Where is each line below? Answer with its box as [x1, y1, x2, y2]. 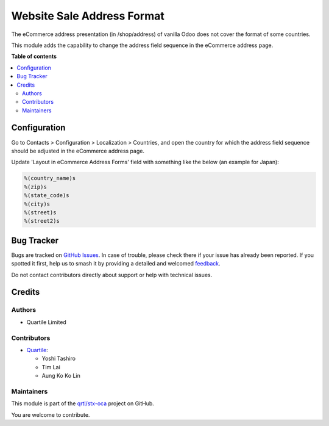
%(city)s [24, 200, 51, 208]
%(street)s [24, 209, 57, 216]
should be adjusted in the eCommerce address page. [11, 147, 144, 154]
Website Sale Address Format [11, 9, 164, 23]
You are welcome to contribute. [11, 411, 90, 418]
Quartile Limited [26, 318, 66, 326]
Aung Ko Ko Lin [41, 372, 80, 380]
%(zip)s [24, 183, 47, 190]
